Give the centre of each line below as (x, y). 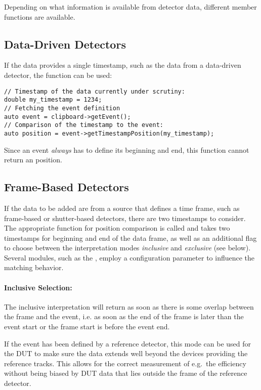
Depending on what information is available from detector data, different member (130, 7)
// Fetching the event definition (62, 108)
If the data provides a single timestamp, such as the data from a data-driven (123, 65)
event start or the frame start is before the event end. (87, 327)
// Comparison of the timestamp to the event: (84, 125)
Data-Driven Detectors (65, 44)
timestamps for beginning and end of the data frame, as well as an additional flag (130, 237)
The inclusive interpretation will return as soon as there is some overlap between (129, 306)
